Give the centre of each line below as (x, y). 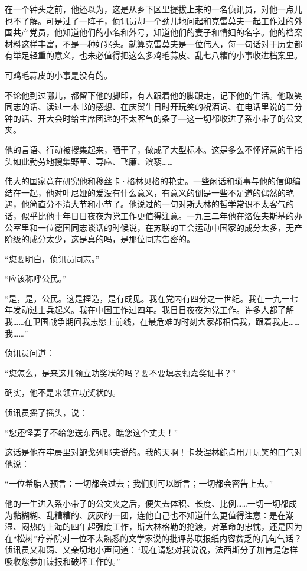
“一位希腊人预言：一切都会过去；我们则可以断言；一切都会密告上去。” (139, 483)
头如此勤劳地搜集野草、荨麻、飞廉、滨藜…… (89, 161)
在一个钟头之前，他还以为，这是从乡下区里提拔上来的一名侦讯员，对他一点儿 (153, 9)
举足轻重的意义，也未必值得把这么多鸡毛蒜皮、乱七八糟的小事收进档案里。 (157, 55)
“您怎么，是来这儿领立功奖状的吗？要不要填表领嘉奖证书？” (120, 372)
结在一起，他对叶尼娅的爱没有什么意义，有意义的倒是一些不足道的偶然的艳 (149, 192)
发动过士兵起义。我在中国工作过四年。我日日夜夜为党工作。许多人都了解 (153, 310)
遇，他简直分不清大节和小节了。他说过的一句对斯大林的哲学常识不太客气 (145, 204)
